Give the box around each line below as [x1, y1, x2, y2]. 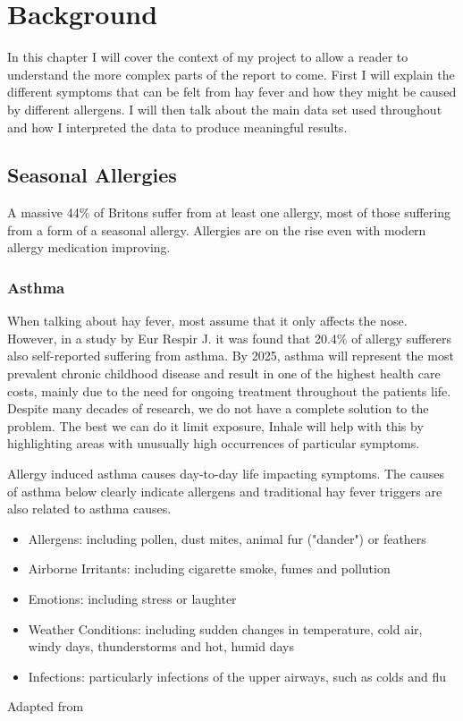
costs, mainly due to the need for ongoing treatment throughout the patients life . [7, 381, 451, 400]
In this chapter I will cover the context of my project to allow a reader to [7, 47, 408, 66]
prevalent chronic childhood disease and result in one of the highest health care [7, 364, 441, 383]
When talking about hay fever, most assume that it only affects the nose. [7, 311, 408, 330]
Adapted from [7, 697, 84, 716]
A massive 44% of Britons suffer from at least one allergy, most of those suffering [7, 203, 450, 222]
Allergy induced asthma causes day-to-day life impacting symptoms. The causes [7, 464, 444, 483]
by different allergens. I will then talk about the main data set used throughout [7, 99, 442, 118]
